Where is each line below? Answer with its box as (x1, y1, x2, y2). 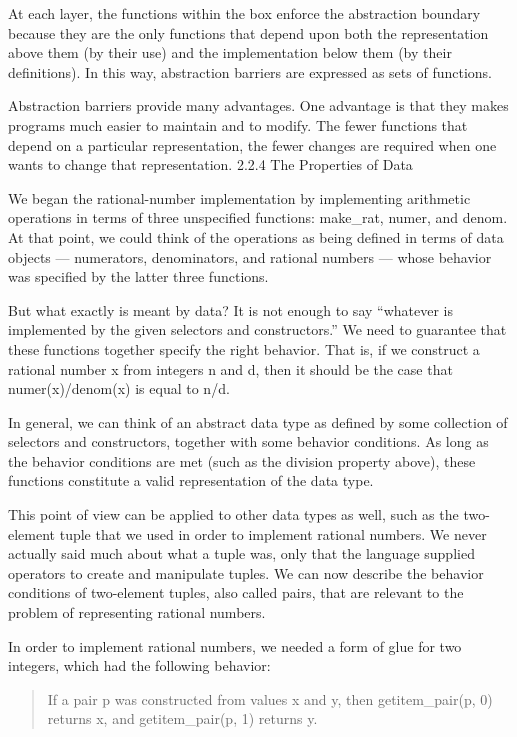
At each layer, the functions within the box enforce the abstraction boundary (8, 3, 481, 23)
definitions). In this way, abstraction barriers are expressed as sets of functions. (8, 61, 493, 82)
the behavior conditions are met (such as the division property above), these (8, 450, 476, 471)
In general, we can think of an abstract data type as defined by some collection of (8, 411, 508, 432)
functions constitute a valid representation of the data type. (8, 470, 374, 491)
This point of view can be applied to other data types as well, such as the (8, 504, 459, 525)
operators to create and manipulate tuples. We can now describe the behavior (8, 562, 484, 583)
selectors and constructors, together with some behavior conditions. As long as (8, 431, 489, 452)
